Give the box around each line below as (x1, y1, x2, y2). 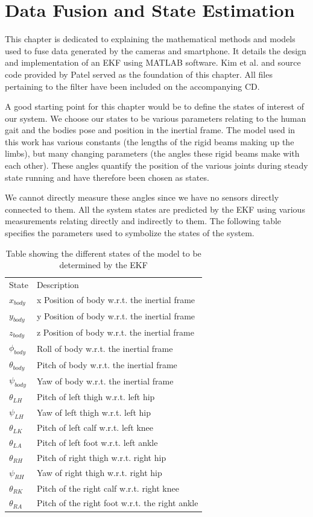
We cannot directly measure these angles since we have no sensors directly (5, 191, 279, 204)
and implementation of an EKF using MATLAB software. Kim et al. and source (5, 56, 301, 69)
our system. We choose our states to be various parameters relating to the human (5, 111, 306, 124)
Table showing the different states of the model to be (5, 246, 201, 259)
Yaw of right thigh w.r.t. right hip (36, 466, 162, 479)
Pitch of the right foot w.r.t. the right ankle (36, 497, 198, 509)
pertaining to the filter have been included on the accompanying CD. (5, 80, 260, 92)
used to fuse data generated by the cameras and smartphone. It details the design (5, 44, 306, 57)
